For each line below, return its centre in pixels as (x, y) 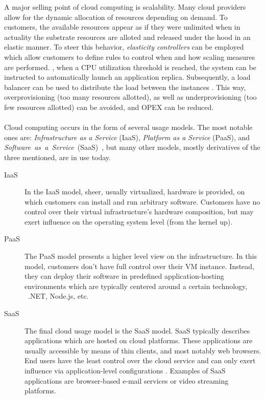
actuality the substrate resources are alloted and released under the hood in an (127, 37)
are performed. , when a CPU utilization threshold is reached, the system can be (130, 67)
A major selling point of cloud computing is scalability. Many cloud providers (125, 7)
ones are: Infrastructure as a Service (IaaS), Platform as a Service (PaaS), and (127, 137)
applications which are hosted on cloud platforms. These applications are (139, 340)
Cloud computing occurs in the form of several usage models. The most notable (128, 127)
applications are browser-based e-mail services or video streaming (127, 380)
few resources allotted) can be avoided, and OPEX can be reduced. (109, 107)
